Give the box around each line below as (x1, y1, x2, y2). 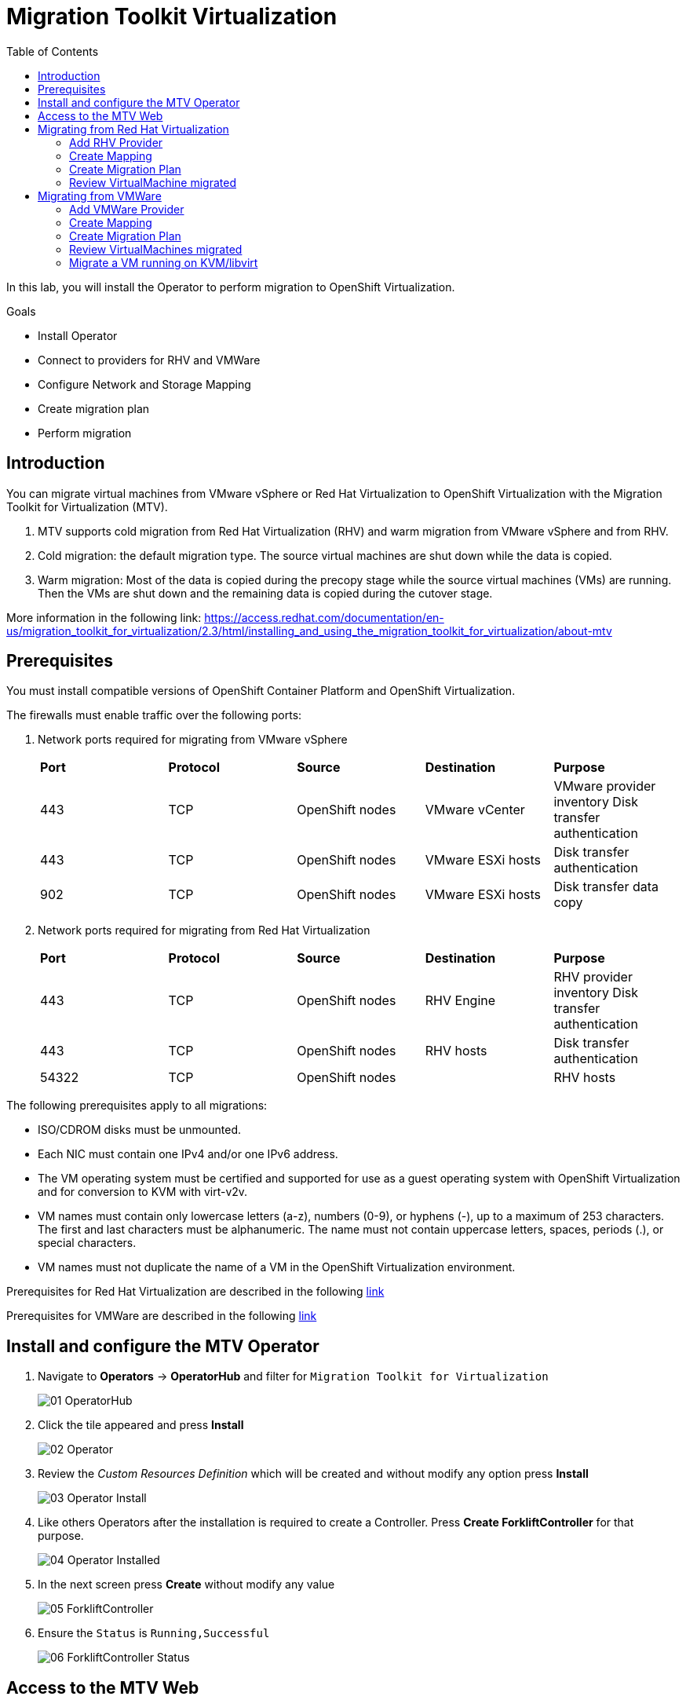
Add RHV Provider (69, 135, 163, 149)
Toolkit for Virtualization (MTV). (6, 499, 168, 514)
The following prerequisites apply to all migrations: (6, 1099, 268, 1113)
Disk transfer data (553, 879, 659, 895)
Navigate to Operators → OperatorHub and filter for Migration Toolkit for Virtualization (38, 1369, 549, 1384)
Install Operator (38, 328, 118, 342)
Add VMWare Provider (69, 202, 184, 216)
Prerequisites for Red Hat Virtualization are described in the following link (6, 1285, 385, 1299)
